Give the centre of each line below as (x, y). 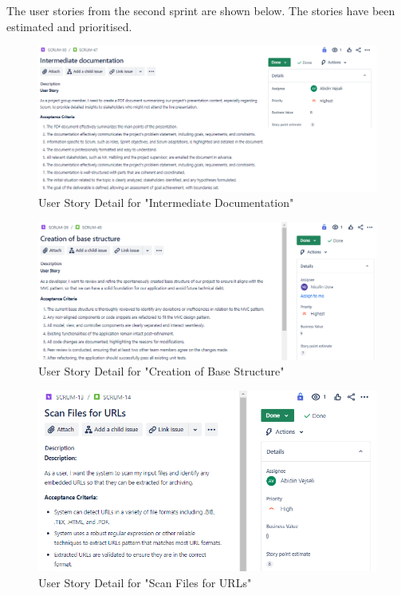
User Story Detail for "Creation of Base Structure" (161, 371)
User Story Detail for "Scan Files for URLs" (145, 582)
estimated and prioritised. (69, 26)
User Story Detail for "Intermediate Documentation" (166, 203)
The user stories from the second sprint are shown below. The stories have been (201, 10)
